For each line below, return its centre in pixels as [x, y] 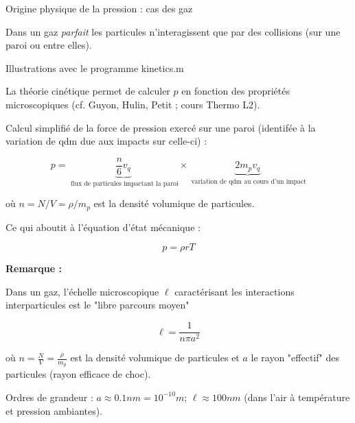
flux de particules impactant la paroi [124, 183]
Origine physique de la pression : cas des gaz [99, 8]
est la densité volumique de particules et [155, 358]
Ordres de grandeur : [49, 397]
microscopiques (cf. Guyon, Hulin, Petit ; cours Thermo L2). [133, 104]
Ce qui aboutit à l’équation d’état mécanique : [103, 227]
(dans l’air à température [297, 397]
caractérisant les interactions [234, 291]
